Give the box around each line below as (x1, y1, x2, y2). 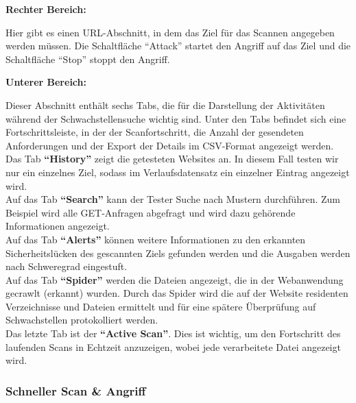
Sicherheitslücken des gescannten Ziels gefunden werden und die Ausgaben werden (5, 245, 351, 260)
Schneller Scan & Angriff (5, 382, 146, 399)
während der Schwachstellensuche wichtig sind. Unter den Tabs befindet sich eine (5, 111, 346, 125)
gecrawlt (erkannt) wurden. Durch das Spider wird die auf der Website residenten (5, 286, 348, 300)
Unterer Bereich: (5, 75, 86, 89)
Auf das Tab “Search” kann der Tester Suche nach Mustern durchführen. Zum (5, 192, 340, 206)
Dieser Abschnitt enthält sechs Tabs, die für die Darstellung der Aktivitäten (5, 97, 325, 112)
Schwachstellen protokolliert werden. (5, 313, 158, 327)
